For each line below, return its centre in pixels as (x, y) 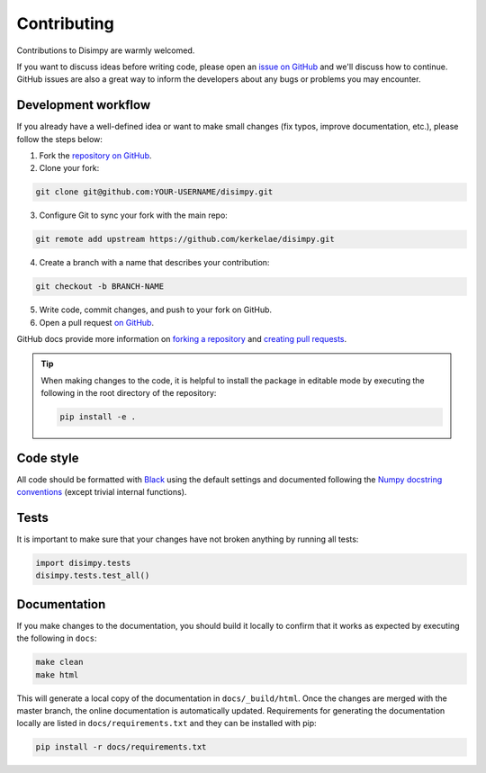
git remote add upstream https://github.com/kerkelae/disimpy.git (185, 239)
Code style (48, 458)
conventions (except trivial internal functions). (102, 492)
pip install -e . (98, 417)
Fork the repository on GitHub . (95, 156)
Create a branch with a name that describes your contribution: (154, 263)
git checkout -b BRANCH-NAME (100, 287)
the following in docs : (57, 638)
